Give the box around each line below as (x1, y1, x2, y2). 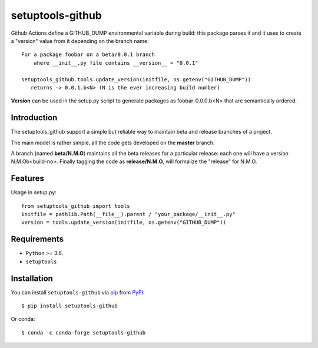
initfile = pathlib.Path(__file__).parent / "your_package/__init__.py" (21, 211, 236, 218)
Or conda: (11, 316, 35, 323)
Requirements (11, 234, 64, 244)
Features (11, 174, 44, 184)
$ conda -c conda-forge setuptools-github (21, 329, 146, 336)
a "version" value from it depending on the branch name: (11, 37, 150, 44)
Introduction (11, 112, 58, 123)
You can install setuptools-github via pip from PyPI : (11, 289, 145, 296)
